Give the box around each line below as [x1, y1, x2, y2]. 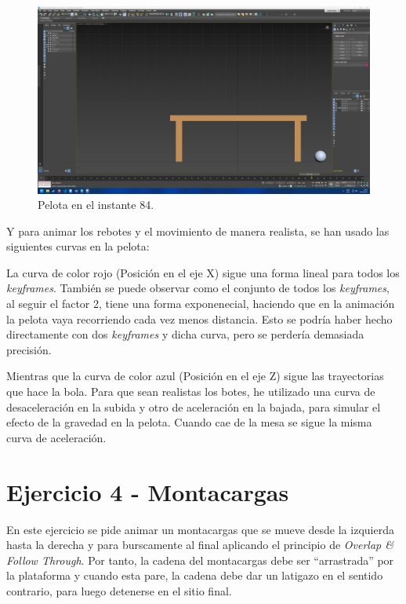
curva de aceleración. [6, 429, 107, 445]
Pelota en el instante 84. [38, 196, 154, 213]
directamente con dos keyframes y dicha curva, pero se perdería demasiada [6, 326, 364, 342]
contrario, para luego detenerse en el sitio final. [6, 582, 232, 599]
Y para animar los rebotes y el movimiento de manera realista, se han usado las [6, 222, 390, 239]
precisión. [6, 341, 52, 357]
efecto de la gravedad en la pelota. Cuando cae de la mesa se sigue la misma [6, 414, 372, 430]
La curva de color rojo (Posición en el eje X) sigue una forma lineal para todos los [6, 264, 400, 280]
